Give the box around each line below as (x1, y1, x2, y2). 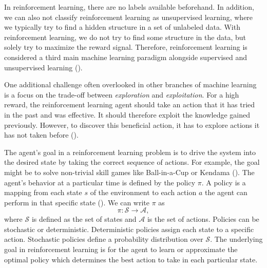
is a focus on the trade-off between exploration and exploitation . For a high (4, 89, 239, 100)
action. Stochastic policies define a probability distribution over (4, 234, 203, 244)
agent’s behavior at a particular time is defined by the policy (4, 177, 196, 187)
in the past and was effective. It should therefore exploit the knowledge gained (4, 109, 251, 120)
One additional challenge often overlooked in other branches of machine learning (4, 79, 257, 90)
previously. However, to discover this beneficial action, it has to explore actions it (4, 119, 260, 130)
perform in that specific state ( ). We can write (4, 197, 149, 207)
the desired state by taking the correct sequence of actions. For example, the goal (4, 157, 260, 167)
